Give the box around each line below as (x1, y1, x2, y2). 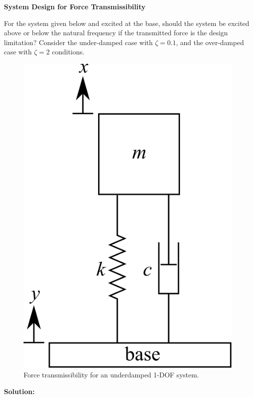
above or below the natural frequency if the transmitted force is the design (4, 27, 228, 38)
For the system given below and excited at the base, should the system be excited (4, 18, 250, 28)
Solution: (4, 386, 35, 396)
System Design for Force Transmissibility (4, 1, 146, 11)
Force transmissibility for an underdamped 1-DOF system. (24, 370, 199, 379)
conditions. (51, 47, 85, 57)
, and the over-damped (176, 37, 244, 47)
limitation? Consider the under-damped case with (4, 37, 153, 47)
